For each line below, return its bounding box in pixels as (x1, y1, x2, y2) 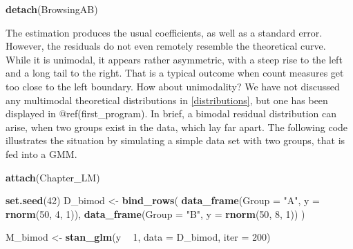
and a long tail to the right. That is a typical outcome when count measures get (6, 66, 344, 80)
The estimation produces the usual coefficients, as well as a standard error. (6, 25, 323, 39)
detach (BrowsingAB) (6, 2, 98, 16)
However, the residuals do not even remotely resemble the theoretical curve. (6, 39, 326, 53)
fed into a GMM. (6, 146, 77, 161)
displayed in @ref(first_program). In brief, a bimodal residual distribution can (6, 106, 337, 121)
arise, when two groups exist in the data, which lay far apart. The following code (6, 119, 348, 134)
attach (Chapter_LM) (6, 170, 100, 184)
